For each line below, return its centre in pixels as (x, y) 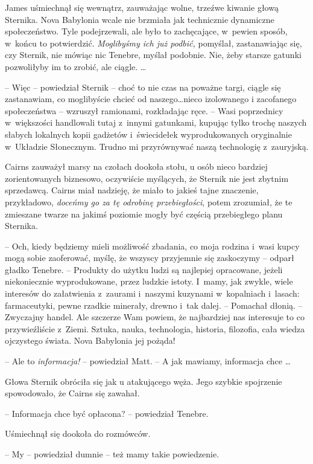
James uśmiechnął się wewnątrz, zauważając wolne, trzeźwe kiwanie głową (142, 7)
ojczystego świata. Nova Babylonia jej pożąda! (90, 340)
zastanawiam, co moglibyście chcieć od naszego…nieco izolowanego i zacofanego (151, 99)
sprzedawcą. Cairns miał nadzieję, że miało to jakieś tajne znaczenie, (132, 190)
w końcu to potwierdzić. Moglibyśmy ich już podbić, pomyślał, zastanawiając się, (153, 43)
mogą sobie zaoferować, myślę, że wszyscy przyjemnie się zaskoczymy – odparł (150, 258)
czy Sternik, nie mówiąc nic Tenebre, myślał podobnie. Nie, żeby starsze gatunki (153, 55)
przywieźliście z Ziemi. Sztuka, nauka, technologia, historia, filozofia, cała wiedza (155, 328)
